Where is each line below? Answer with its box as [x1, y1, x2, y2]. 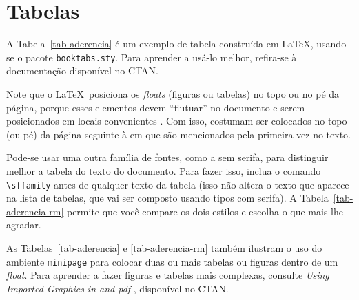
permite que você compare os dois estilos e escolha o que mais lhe [66, 204, 343, 218]
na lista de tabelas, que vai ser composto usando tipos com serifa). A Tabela [6, 191, 329, 205]
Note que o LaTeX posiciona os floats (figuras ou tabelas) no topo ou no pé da [6, 86, 340, 100]
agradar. [6, 217, 41, 232]
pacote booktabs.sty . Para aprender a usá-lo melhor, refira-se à [25, 50, 297, 64]
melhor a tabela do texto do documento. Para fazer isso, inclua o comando [6, 163, 321, 178]
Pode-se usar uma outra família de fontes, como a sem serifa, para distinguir [6, 150, 329, 164]
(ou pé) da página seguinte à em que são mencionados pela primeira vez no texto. [6, 127, 351, 141]
